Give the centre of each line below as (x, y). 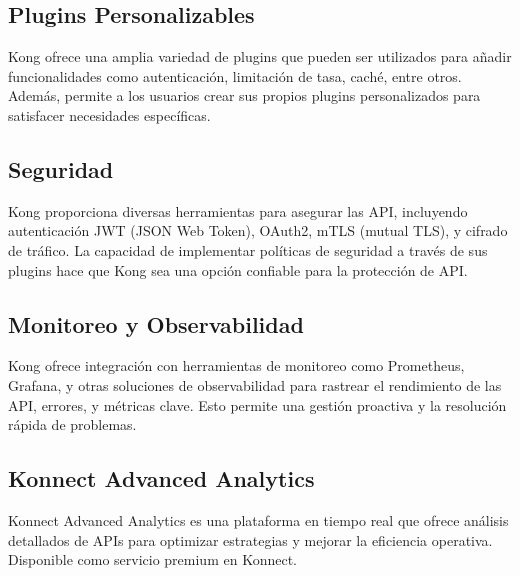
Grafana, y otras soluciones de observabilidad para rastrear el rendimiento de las (255, 384)
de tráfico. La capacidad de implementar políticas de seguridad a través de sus (248, 249)
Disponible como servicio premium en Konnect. (152, 559)
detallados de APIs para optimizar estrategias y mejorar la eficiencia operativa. (250, 539)
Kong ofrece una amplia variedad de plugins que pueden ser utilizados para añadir (260, 56)
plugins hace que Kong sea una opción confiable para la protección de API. (238, 269)
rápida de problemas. (72, 424)
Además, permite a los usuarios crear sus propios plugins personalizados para (244, 95)
